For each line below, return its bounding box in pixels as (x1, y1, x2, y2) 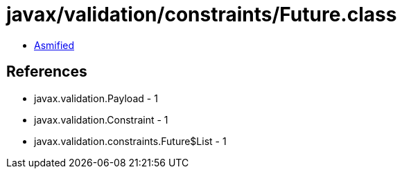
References (6, 63, 87, 81)
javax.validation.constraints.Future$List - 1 (34, 135, 227, 147)
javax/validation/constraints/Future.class (6, 3, 397, 26)
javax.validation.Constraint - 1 (34, 113, 168, 126)
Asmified (34, 39, 75, 51)
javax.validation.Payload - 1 (34, 92, 158, 104)
